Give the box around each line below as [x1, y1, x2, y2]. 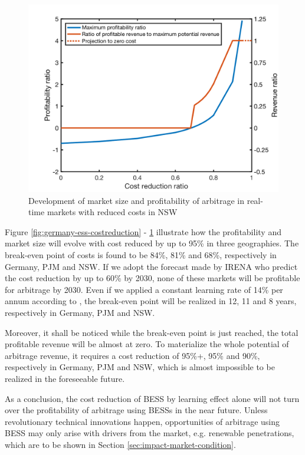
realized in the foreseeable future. [5, 372, 125, 384]
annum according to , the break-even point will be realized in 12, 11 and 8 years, [5, 295, 297, 307]
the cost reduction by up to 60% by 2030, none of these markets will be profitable [5, 272, 300, 284]
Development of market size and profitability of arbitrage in [28, 194, 245, 206]
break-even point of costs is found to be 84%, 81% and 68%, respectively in [5, 248, 277, 261]
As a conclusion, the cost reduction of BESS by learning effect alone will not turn [5, 392, 300, 404]
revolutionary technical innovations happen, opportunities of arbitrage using [5, 415, 280, 427]
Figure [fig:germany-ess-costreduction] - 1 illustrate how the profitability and [5, 225, 281, 238]
